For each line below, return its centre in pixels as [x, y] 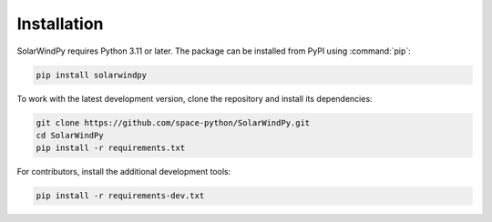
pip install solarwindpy [92, 75]
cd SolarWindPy [70, 135]
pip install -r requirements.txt [111, 148]
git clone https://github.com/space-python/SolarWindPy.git [173, 122]
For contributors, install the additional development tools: [124, 172]
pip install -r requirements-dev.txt [120, 196]
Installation [60, 24]
